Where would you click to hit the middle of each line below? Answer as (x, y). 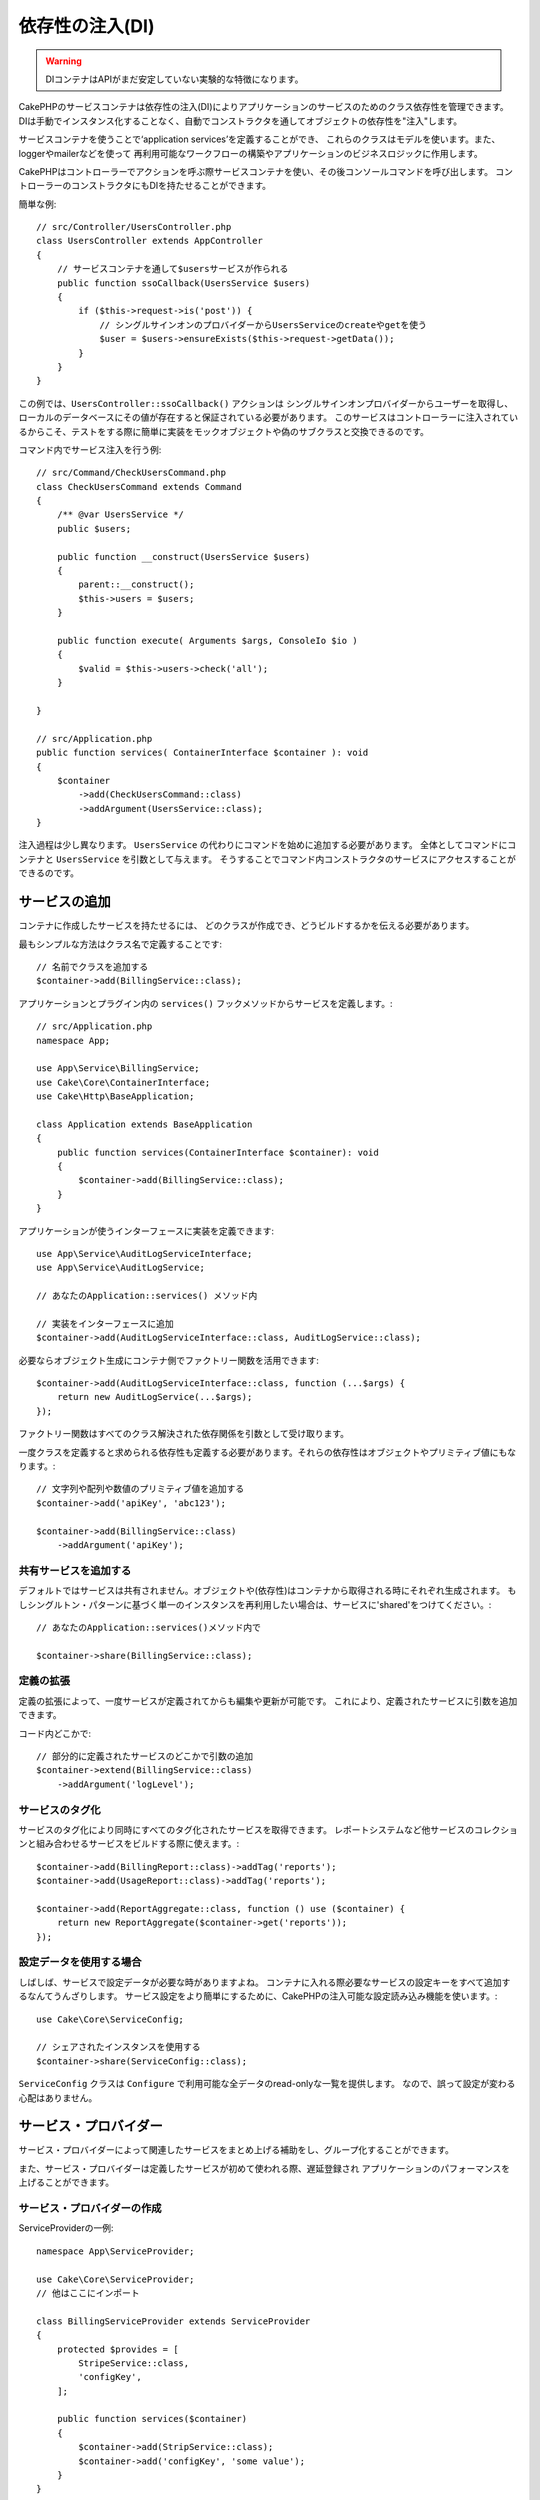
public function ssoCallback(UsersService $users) (183, 283)
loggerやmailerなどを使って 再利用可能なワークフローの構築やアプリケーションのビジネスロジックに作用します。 (251, 153)
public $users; (94, 528)
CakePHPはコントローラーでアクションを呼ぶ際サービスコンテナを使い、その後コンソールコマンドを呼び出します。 (256, 171)
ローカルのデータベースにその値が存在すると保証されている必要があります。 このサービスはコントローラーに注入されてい (268, 417)
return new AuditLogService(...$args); (154, 1397)
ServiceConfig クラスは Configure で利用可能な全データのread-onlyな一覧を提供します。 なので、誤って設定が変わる (267, 2084)
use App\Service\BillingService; (118, 1068)
